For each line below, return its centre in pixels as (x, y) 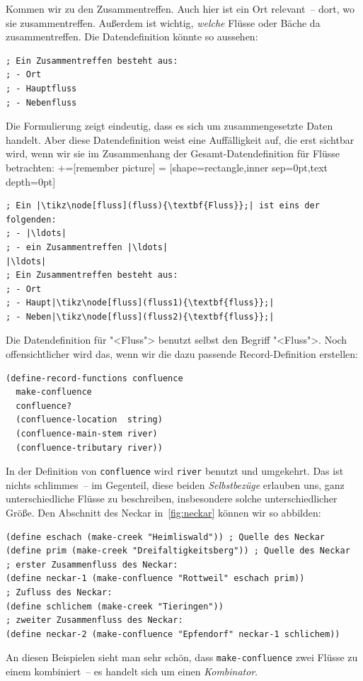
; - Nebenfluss (41, 102)
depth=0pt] (31, 181)
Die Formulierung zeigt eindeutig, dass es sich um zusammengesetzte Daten (169, 126)
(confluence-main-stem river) (87, 434)
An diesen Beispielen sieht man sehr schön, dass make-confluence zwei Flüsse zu (182, 657)
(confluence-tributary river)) (89, 448)
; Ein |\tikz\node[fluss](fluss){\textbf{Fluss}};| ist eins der (163, 206)
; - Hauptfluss (41, 88)
